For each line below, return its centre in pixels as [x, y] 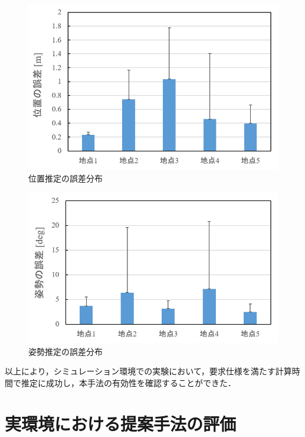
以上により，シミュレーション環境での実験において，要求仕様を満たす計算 [148, 371]
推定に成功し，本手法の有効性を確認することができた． [128, 382]
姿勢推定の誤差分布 [65, 351]
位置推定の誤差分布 [65, 178]
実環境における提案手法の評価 [121, 423]
